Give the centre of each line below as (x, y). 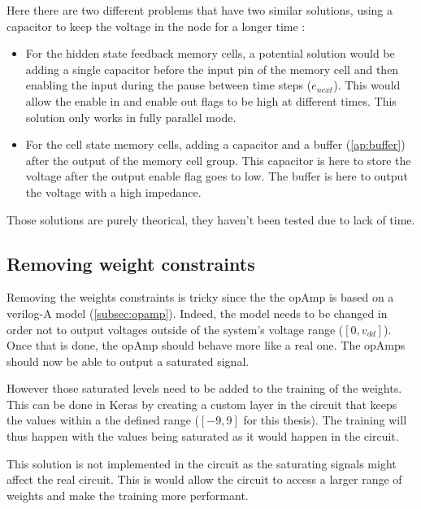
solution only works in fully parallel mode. (131, 117)
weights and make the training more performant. (128, 495)
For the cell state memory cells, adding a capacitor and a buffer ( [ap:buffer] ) (215, 144)
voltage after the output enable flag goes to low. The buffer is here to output (217, 176)
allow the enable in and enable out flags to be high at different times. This (211, 100)
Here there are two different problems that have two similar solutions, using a (200, 10)
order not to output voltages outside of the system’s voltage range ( (175, 329)
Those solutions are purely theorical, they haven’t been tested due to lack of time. (211, 219)
